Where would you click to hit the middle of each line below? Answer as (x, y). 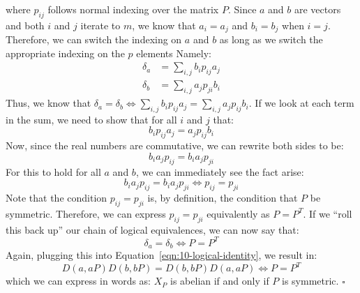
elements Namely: (174, 53)
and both (25, 25)
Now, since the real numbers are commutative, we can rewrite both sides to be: (175, 145)
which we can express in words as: (78, 281)
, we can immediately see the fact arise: (220, 171)
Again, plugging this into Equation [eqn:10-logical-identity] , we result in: (162, 255)
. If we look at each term (301, 103)
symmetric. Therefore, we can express (86, 213)
